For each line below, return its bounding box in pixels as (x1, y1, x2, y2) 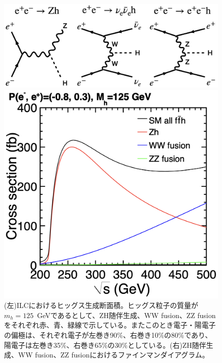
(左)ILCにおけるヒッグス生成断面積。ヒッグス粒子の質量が (4, 300, 198, 310)
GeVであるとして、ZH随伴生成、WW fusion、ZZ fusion (37, 309, 216, 320)
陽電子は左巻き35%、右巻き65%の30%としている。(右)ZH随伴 (4, 339, 206, 350)
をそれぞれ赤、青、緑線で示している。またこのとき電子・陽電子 (4, 320, 216, 330)
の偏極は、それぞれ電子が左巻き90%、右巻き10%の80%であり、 (4, 329, 212, 340)
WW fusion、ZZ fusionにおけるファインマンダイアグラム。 (18, 349, 209, 360)
